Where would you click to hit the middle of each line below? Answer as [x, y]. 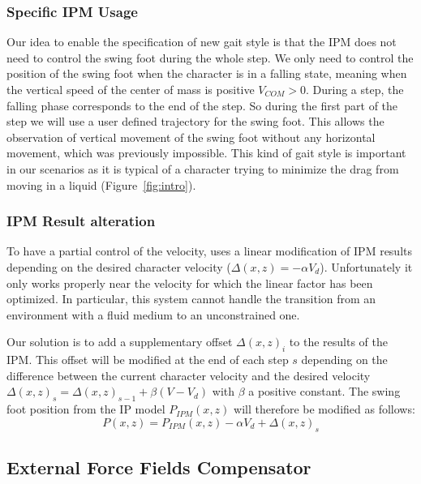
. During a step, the [354, 89]
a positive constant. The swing [324, 391]
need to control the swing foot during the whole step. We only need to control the [210, 57]
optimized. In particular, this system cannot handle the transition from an [191, 299]
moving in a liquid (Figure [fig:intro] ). [101, 184]
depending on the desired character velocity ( [119, 266]
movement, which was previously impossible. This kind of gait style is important [206, 153]
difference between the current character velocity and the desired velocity [189, 375]
